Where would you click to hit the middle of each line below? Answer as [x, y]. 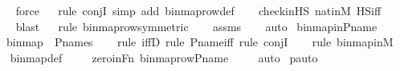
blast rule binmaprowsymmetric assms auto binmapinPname [196, 26]
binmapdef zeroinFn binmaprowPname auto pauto [164, 57]
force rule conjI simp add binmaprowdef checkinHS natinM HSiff [198, 10]
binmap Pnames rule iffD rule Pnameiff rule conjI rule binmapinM [200, 42]
